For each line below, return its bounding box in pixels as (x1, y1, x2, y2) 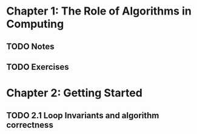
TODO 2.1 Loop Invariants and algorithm (6, 110, 159, 121)
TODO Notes (6, 41, 55, 52)
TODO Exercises (6, 62, 70, 72)
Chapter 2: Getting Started (6, 86, 142, 100)
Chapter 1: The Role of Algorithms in (6, 4, 192, 18)
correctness (6, 119, 53, 130)
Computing (6, 17, 64, 31)
